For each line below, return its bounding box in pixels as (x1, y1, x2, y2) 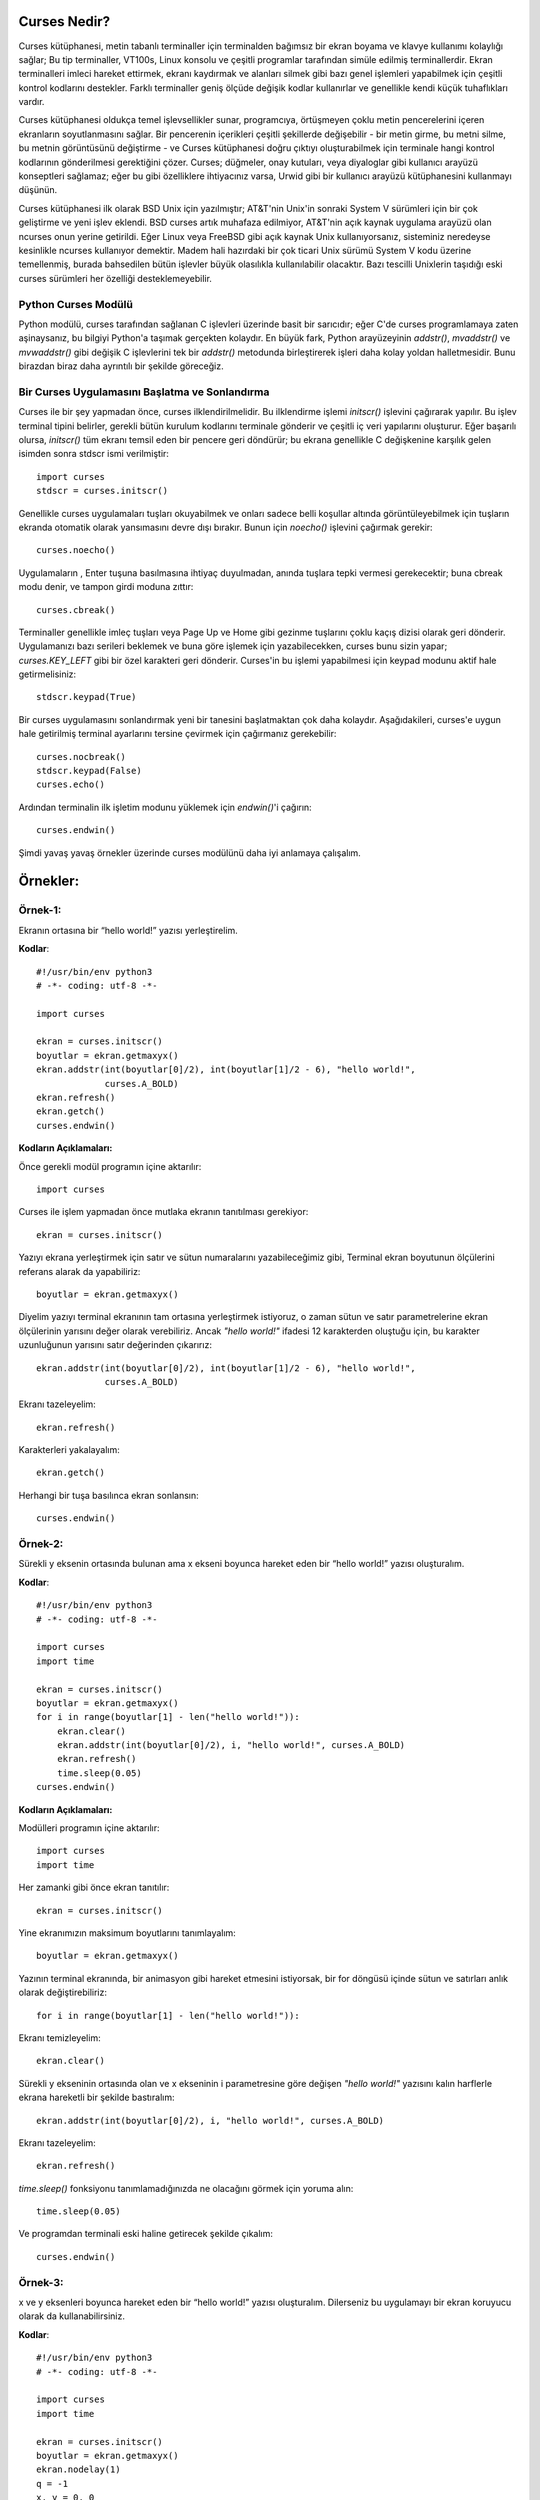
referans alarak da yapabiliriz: (18, 1265, 141, 1277)
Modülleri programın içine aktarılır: (18, 1822, 160, 1834)
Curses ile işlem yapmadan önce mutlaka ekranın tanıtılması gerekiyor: (18, 1206, 309, 1218)
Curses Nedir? (18, 13, 110, 30)
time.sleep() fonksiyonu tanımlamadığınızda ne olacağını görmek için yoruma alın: (18, 2182, 354, 2194)
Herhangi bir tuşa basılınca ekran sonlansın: (18, 1489, 199, 1501)
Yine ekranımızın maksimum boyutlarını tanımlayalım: (18, 1926, 237, 1939)
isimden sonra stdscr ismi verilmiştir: (18, 448, 170, 460)
